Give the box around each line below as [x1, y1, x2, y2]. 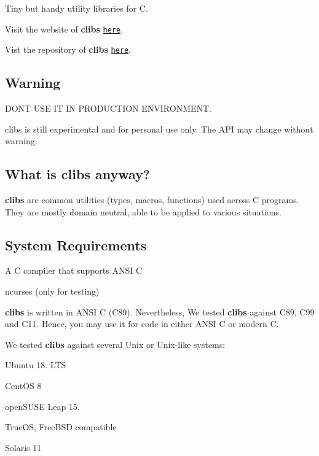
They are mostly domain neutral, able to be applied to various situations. [5, 205, 282, 218]
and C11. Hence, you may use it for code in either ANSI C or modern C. [5, 317, 279, 330]
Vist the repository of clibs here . [5, 43, 131, 56]
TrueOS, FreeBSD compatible [5, 420, 117, 433]
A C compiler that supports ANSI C [5, 264, 143, 277]
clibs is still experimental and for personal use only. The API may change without [5, 122, 313, 135]
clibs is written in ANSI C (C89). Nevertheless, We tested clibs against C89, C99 [5, 305, 315, 318]
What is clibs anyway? [5, 164, 151, 184]
